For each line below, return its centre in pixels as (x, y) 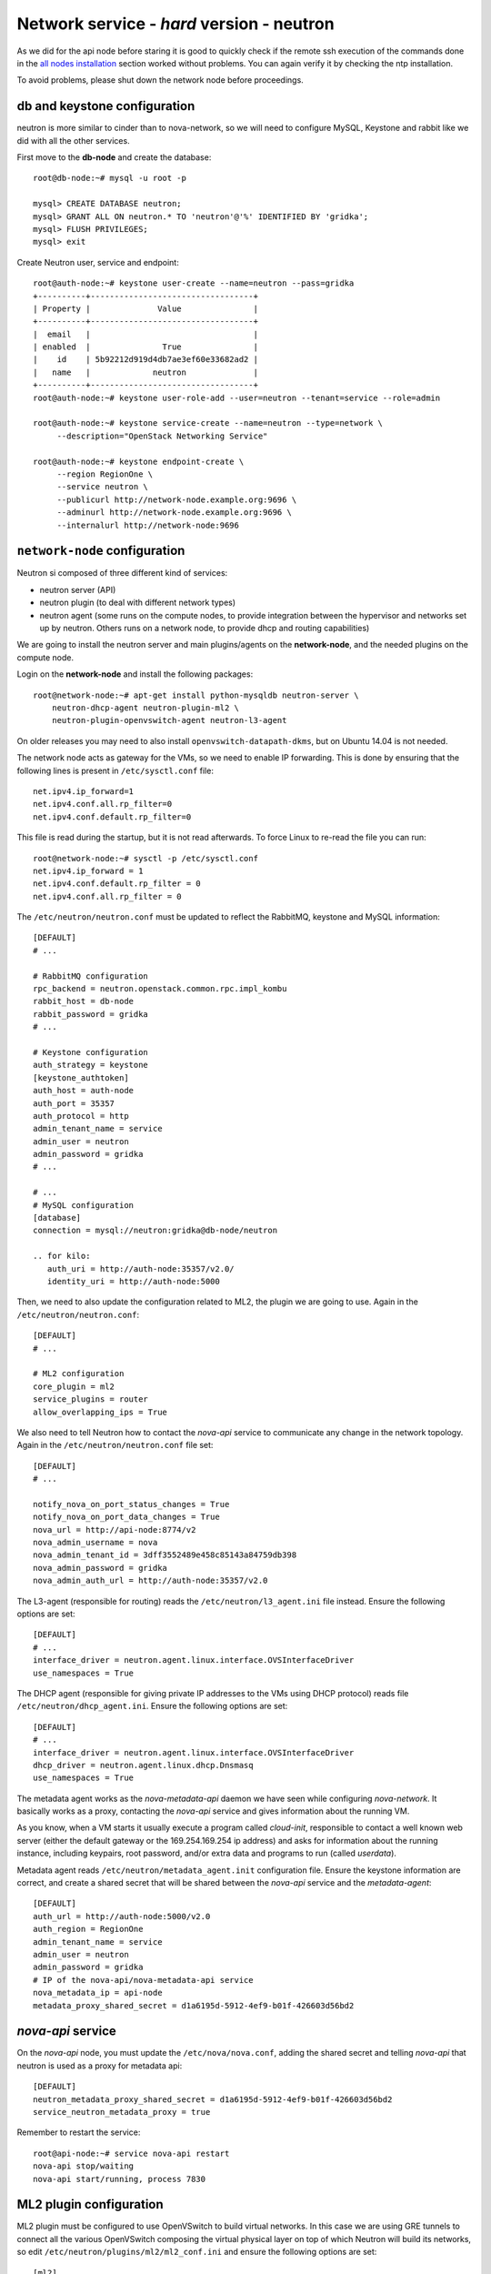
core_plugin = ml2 (74, 1386)
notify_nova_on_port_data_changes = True (126, 1517)
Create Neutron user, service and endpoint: (98, 262)
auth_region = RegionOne (88, 1929)
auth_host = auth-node (84, 1091)
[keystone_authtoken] (81, 1077)
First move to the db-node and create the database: (114, 157)
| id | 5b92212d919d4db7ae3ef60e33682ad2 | (146, 360)
